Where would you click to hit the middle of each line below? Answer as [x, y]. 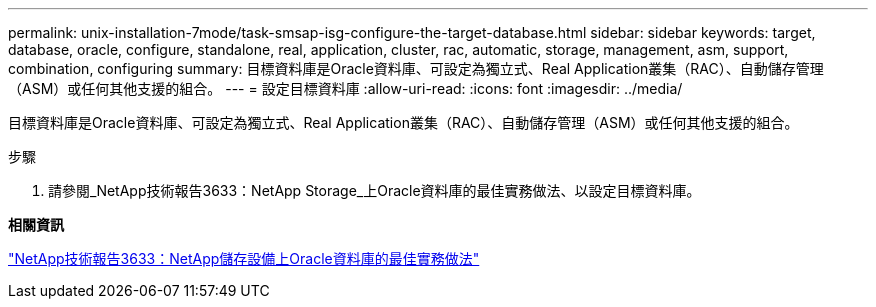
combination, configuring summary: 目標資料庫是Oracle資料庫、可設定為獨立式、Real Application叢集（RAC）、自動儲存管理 [416, 68]
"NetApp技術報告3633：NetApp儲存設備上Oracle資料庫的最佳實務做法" [244, 258]
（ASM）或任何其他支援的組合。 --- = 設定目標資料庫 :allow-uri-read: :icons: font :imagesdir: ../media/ [345, 88]
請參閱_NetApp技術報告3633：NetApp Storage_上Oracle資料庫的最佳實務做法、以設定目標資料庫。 [374, 190]
